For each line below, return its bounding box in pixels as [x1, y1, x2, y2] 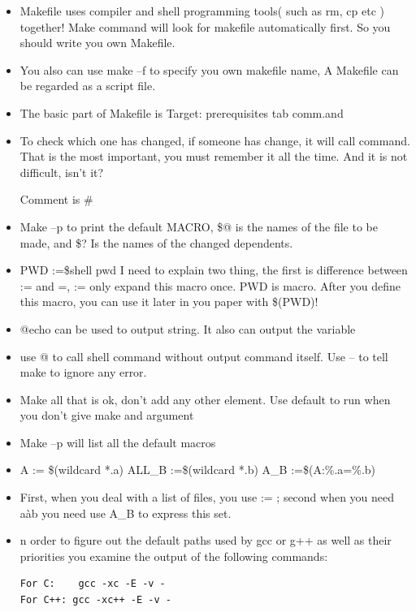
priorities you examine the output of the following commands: [19, 547, 328, 564]
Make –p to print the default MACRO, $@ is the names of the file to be [19, 218, 378, 235]
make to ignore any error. [19, 364, 147, 381]
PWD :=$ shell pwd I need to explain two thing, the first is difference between [19, 261, 408, 278]
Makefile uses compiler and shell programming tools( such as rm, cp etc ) [19, 2, 384, 19]
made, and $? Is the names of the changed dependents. [19, 234, 293, 251]
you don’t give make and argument [19, 407, 194, 424]
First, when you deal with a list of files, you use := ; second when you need [19, 489, 395, 506]
